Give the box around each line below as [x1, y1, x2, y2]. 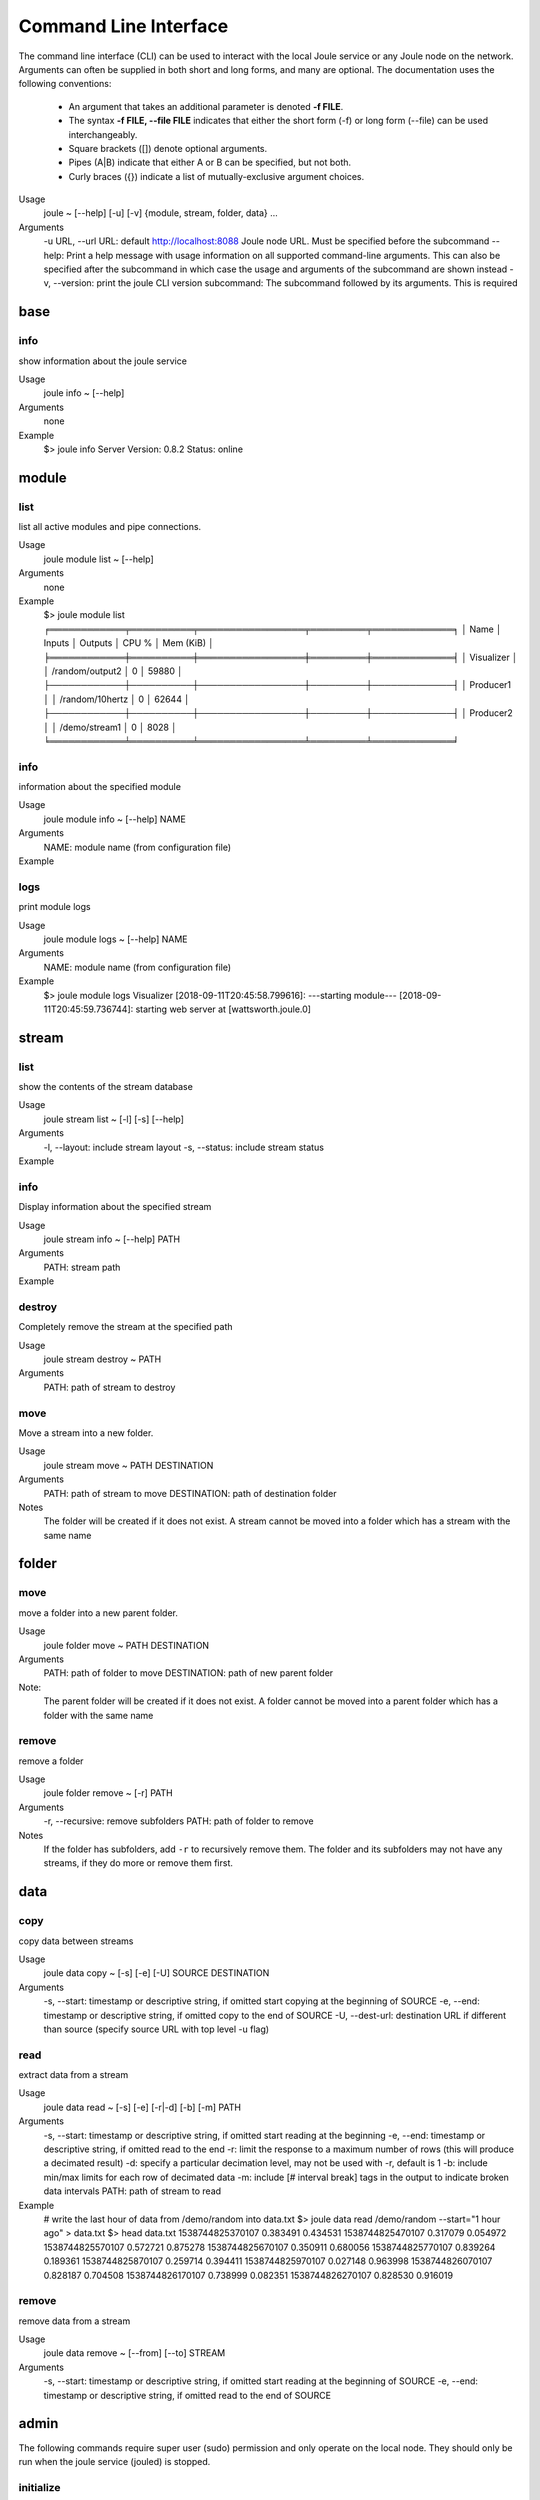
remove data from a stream [18, 2315, 131, 2327]
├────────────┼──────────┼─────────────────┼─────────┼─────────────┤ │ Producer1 [43, 679, 512, 691]
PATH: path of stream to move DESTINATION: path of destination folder [43, 1487, 337, 1499]
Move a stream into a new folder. [18, 1426, 154, 1439]
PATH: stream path [43, 1261, 121, 1273]
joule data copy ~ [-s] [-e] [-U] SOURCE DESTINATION [43, 1967, 270, 1979]
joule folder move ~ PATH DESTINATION [43, 1639, 210, 1651]
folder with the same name [43, 1709, 154, 1721]
